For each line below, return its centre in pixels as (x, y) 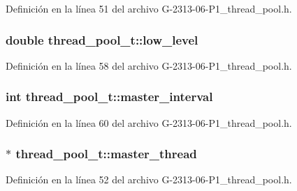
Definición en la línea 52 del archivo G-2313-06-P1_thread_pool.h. (149, 179)
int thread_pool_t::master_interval (109, 97)
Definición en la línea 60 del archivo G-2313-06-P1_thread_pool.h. (149, 122)
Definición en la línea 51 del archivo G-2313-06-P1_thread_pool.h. (149, 8)
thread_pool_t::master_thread (106, 154)
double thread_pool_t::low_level (102, 39)
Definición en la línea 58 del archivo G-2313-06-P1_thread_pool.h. (149, 65)
